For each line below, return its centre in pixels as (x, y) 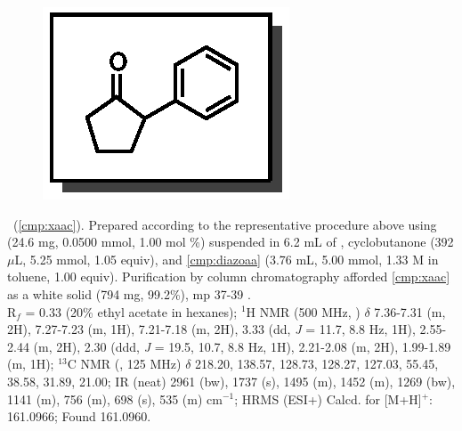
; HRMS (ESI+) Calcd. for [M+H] (328, 398)
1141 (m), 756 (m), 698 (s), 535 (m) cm (115, 398)
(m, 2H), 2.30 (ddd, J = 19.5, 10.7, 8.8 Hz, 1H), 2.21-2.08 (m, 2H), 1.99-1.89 (242, 346)
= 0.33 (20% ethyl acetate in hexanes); (131, 311)
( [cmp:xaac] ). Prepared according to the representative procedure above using (225, 224)
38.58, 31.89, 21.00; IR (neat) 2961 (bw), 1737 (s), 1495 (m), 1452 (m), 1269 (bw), (231, 381)
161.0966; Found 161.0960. (79, 416)
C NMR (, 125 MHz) (124, 364)
